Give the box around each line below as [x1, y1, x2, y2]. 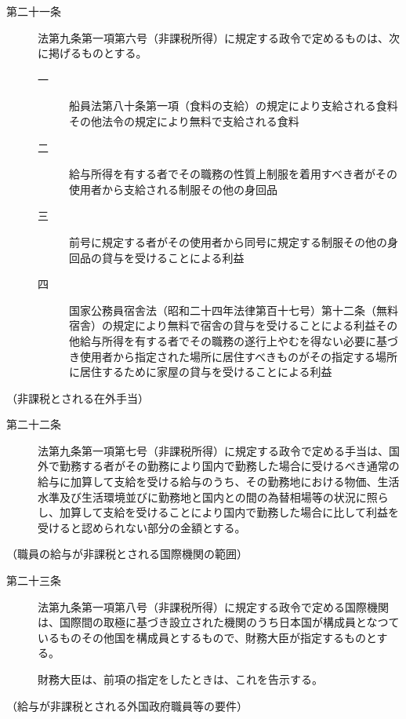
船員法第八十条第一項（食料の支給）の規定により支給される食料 [69, 97, 398, 114]
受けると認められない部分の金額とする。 [38, 519, 246, 535]
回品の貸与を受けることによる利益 [69, 249, 245, 265]
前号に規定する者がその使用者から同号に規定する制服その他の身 [69, 233, 398, 250]
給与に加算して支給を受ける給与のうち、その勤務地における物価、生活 [38, 473, 400, 490]
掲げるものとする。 [48, 45, 147, 61]
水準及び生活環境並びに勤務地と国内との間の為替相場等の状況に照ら [38, 488, 389, 505]
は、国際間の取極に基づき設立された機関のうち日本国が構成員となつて [38, 614, 400, 630]
